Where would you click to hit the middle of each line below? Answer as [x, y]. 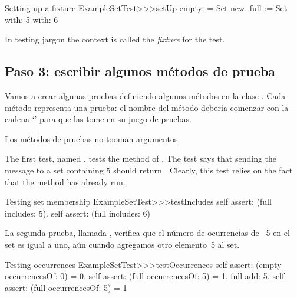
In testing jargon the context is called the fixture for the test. [115, 39]
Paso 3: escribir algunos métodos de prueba [140, 71]
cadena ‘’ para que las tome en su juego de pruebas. [98, 119]
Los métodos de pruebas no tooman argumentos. [93, 138]
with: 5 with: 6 [32, 19]
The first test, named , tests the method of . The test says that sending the [141, 158]
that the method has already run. [65, 181]
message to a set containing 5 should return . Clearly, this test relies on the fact [149, 170]
